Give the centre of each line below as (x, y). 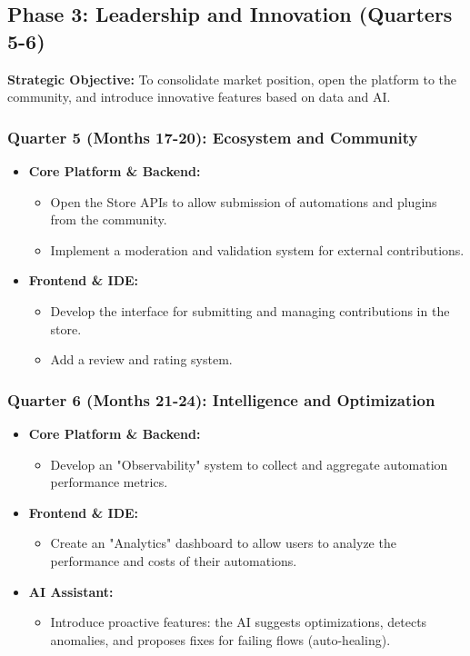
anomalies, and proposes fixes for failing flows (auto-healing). (220, 639)
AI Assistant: (71, 591)
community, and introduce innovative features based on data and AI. (199, 97)
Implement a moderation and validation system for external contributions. (257, 249)
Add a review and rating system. (141, 359)
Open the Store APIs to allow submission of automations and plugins (244, 201)
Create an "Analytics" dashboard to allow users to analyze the (223, 543)
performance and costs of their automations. (174, 560)
